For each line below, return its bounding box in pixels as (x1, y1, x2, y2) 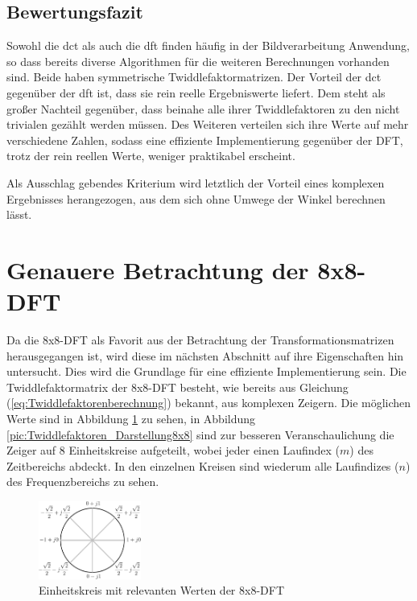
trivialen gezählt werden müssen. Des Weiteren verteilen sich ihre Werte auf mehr (6, 116, 409, 133)
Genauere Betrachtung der (6, 253, 309, 286)
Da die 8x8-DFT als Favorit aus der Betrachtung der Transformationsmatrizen (6, 331, 394, 348)
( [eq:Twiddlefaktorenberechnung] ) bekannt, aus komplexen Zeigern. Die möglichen (6, 394, 411, 411)
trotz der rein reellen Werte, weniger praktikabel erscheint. (6, 147, 295, 164)
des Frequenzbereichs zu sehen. (6, 473, 159, 490)
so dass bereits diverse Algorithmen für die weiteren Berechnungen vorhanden (6, 52, 390, 69)
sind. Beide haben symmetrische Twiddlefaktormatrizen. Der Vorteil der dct (6, 68, 382, 85)
